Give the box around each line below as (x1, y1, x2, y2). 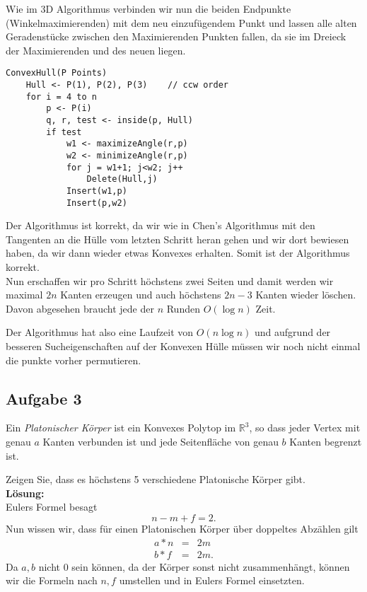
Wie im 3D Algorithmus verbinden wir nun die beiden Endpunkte (6, 1, 291, 16)
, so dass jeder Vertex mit (249, 420, 361, 435)
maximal (6, 287, 43, 302)
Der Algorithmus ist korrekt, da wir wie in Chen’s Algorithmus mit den (6, 218, 315, 233)
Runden (166, 301, 200, 315)
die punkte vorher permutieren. (6, 352, 141, 367)
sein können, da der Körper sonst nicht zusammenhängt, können (71, 559, 350, 574)
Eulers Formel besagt (6, 499, 98, 514)
